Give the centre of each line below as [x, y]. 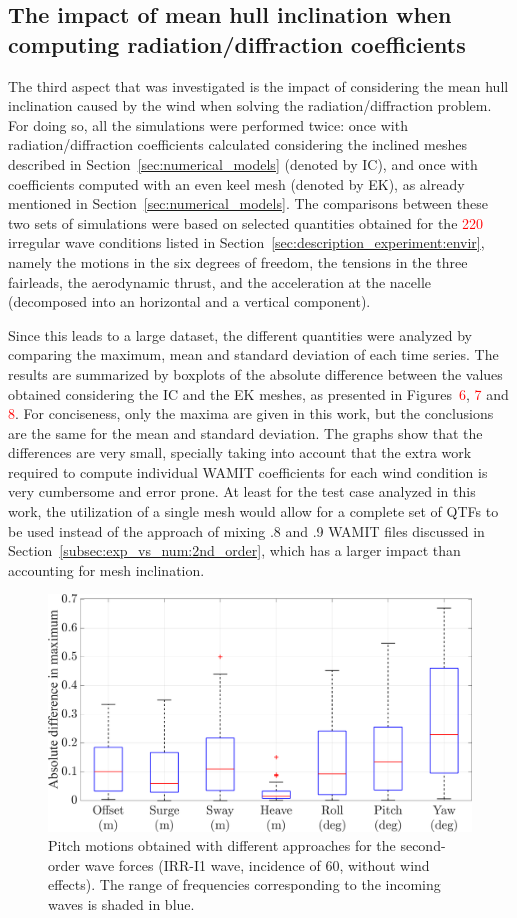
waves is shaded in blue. [121, 904]
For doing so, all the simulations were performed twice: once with [208, 124]
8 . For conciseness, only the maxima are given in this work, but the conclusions [251, 413]
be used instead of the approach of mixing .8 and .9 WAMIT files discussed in [246, 530]
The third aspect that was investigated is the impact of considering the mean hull [258, 85]
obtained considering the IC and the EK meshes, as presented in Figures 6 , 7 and [258, 393]
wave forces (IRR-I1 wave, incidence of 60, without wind [257, 864]
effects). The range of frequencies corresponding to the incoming [244, 884]
